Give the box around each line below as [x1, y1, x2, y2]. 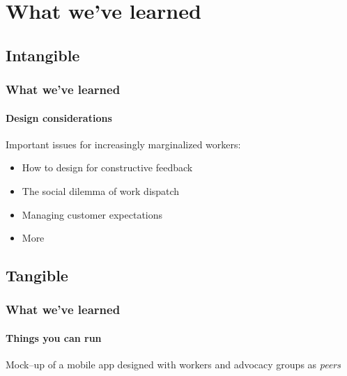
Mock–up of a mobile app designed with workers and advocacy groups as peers [6, 357, 341, 372]
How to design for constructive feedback [22, 160, 193, 175]
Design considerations [6, 110, 112, 125]
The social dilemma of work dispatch [22, 183, 180, 198]
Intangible [6, 44, 80, 65]
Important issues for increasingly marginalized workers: [6, 136, 241, 151]
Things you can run [6, 330, 102, 345]
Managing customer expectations [22, 207, 163, 221]
